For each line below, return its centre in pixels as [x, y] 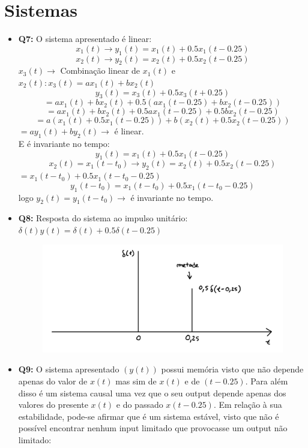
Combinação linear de [100, 70]
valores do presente [53, 405]
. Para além [267, 381]
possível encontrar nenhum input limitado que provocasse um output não [153, 428]
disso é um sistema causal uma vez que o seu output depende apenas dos [152, 393]
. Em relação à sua [248, 405]
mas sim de [136, 381]
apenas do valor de [53, 381]
